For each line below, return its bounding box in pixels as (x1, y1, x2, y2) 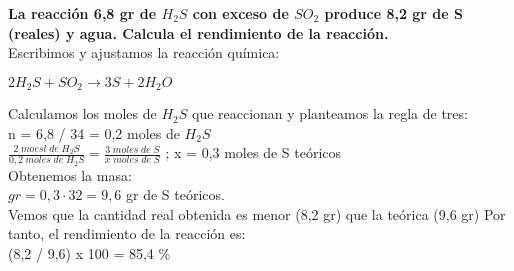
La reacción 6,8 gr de (8, 3, 157, 23)
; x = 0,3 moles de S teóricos (165, 142, 342, 163)
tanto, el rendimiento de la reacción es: (8, 223, 246, 244)
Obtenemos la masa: (8, 164, 132, 185)
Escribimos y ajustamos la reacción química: (8, 42, 280, 63)
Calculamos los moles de (8, 103, 157, 124)
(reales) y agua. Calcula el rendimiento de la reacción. (8, 22, 389, 43)
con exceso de (192, 3, 289, 23)
